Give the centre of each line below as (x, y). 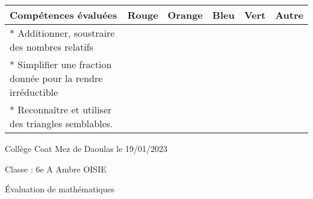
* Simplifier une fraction (61, 64)
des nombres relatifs (52, 47)
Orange (185, 15)
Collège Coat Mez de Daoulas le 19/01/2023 (86, 148)
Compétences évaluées (64, 15)
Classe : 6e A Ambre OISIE (56, 169)
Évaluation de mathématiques (60, 189)
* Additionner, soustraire (62, 33)
